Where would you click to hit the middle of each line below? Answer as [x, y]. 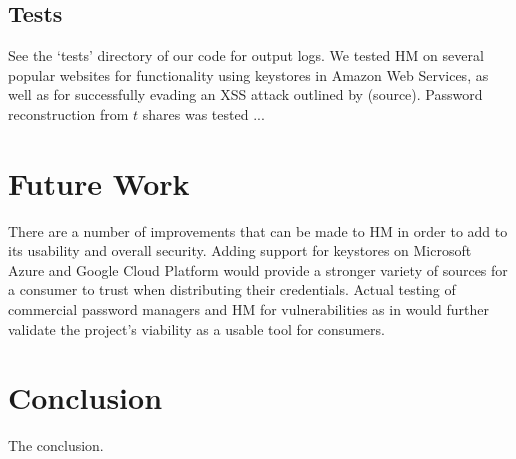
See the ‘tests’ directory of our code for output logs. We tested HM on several [246, 55]
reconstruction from [68, 113]
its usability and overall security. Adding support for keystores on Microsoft [240, 250]
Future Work [99, 182]
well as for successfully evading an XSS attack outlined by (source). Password [245, 94]
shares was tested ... [203, 113]
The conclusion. [56, 445]
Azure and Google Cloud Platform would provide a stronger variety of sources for [258, 269]
